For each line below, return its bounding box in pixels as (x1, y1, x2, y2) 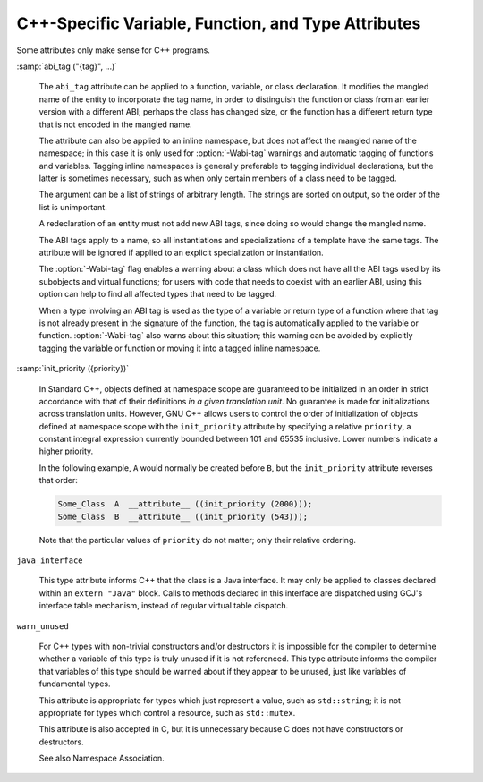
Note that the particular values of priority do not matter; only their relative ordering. (38, 534, 357, 545)
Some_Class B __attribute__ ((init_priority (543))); (57, 511, 309, 522)
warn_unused (16, 621, 69, 631)
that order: (38, 475, 78, 486)
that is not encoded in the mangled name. (38, 119, 192, 130)
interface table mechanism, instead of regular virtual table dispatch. (38, 600, 289, 611)
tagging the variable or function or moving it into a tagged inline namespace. (38, 343, 321, 353)
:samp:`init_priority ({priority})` (16, 363, 130, 374)
